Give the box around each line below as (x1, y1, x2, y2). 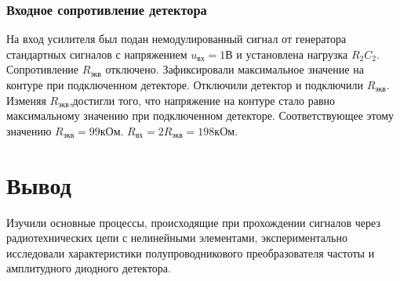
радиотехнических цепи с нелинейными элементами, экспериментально (6, 229, 347, 246)
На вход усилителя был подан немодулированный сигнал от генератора (6, 31, 347, 47)
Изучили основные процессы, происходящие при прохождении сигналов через (6, 214, 380, 230)
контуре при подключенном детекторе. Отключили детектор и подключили (6, 77, 364, 92)
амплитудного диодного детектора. (6, 260, 171, 276)
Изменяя (6, 92, 46, 108)
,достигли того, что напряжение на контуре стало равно (69, 92, 336, 108)
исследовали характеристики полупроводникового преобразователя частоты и (6, 244, 375, 261)
